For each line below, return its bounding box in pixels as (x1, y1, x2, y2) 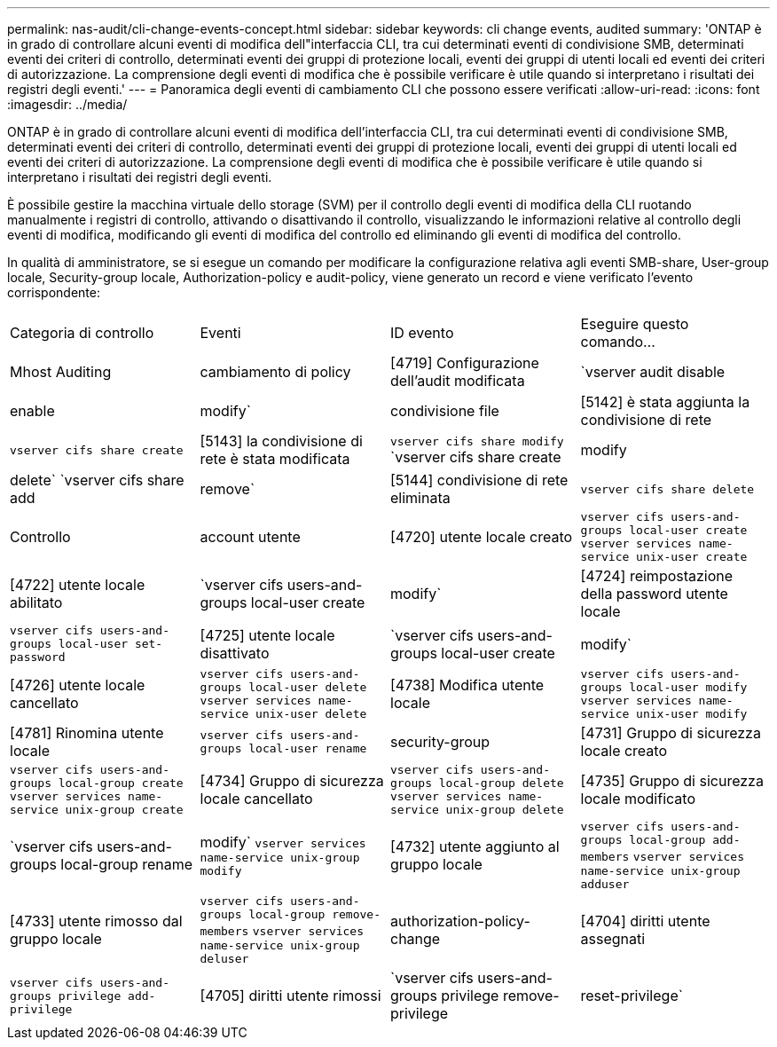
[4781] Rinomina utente (10, 724, 164, 742)
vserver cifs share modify (390, 434, 564, 448)
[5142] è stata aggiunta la (580, 393, 750, 411)
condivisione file (390, 402, 499, 420)
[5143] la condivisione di (200, 432, 363, 450)
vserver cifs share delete (580, 482, 755, 496)
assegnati (580, 930, 646, 948)
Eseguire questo (580, 315, 689, 333)
